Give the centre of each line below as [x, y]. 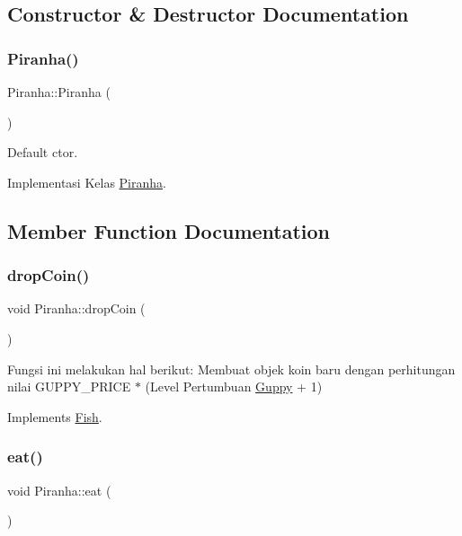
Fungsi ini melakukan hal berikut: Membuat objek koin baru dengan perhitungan [231, 369]
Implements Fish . [55, 416]
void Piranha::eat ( [59, 490]
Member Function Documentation [169, 230]
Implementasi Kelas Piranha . [87, 182]
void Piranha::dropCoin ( [76, 308]
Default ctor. [43, 152]
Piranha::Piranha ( [59, 92]
